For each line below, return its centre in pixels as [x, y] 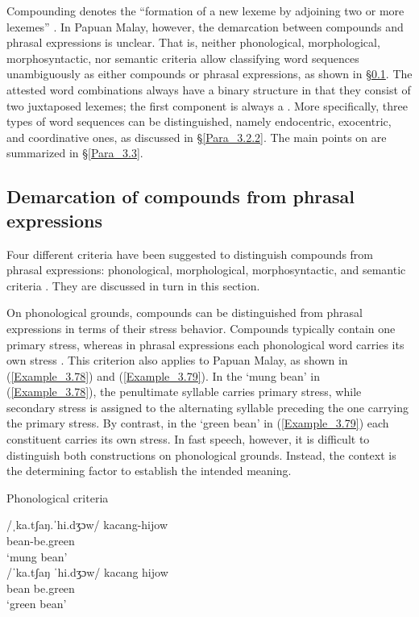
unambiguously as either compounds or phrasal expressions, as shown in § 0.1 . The [209, 74]
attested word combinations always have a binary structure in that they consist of [209, 89]
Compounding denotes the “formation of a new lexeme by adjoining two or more [205, 10]
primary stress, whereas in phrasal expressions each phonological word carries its [205, 344]
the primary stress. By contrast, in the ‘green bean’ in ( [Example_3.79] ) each [198, 423]
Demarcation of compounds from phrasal [180, 196]
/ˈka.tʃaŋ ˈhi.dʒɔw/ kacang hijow [87, 572]
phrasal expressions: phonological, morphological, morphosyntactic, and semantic [206, 270]
